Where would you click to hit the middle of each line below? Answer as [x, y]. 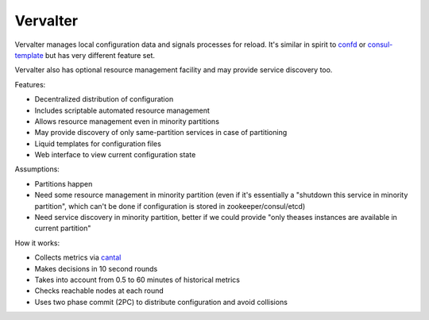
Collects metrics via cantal [78, 257]
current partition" [63, 228]
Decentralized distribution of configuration [104, 99]
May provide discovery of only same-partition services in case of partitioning [161, 133]
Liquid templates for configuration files [98, 144]
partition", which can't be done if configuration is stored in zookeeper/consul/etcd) [170, 206]
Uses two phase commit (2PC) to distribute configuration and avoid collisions [161, 302]
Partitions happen [64, 183]
